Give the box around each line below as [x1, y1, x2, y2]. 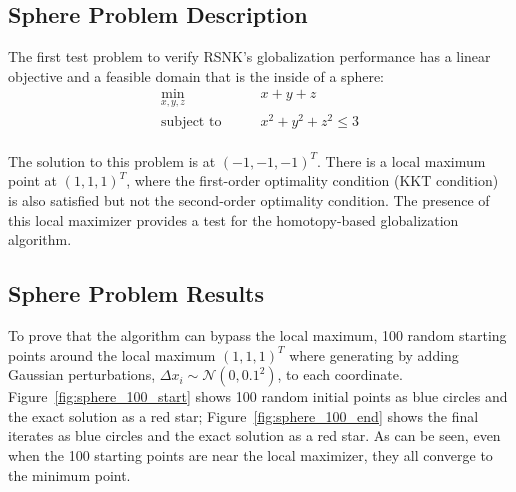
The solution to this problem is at [8, 150, 216, 171]
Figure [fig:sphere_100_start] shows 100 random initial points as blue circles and [8, 386, 508, 407]
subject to [161, 114, 222, 129]
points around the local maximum [8, 344, 216, 365]
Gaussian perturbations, [8, 364, 156, 385]
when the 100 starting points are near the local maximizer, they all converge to [8, 444, 493, 465]
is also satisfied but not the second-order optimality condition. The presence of [8, 189, 490, 210]
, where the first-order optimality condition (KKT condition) [126, 170, 499, 191]
